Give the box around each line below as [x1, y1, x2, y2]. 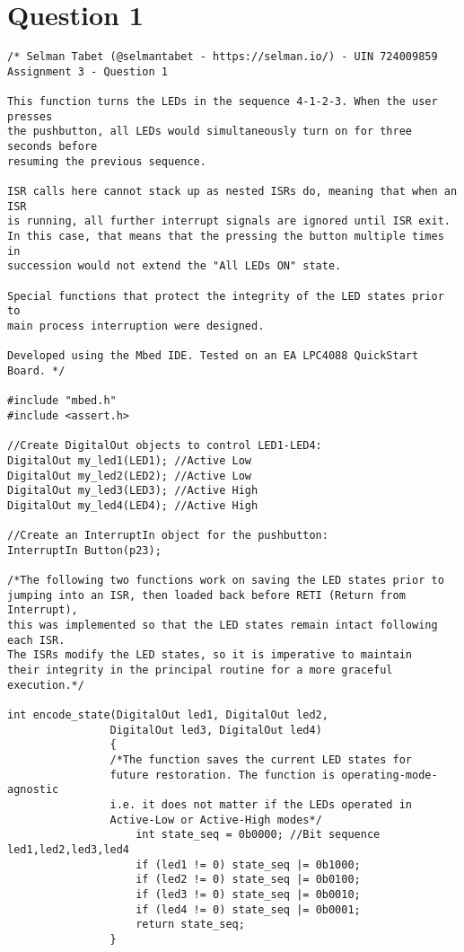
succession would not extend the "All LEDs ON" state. [7, 260, 342, 273]
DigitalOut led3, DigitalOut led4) [109, 723, 322, 736]
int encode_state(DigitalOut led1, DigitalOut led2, [7, 709, 328, 721]
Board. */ [7, 364, 66, 377]
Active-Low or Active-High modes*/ [109, 813, 322, 826]
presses [7, 110, 53, 123]
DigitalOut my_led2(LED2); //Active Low [7, 469, 252, 482]
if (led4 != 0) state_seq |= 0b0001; [136, 903, 361, 916]
